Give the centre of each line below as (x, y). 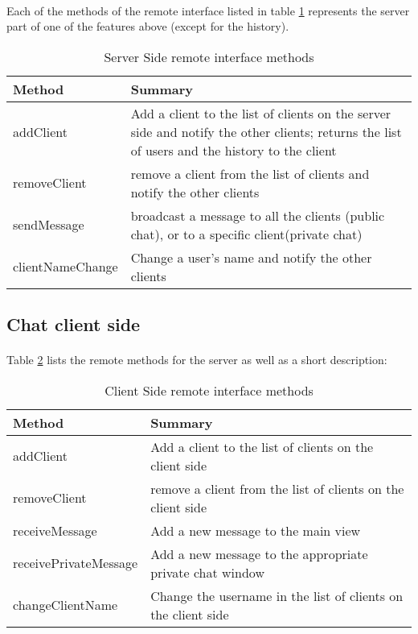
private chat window (207, 572)
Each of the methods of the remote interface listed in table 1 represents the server (208, 10)
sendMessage (49, 225)
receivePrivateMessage (76, 563)
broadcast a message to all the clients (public (258, 215)
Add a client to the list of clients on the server (261, 113)
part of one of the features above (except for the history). (148, 26)
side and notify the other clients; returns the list (266, 131)
